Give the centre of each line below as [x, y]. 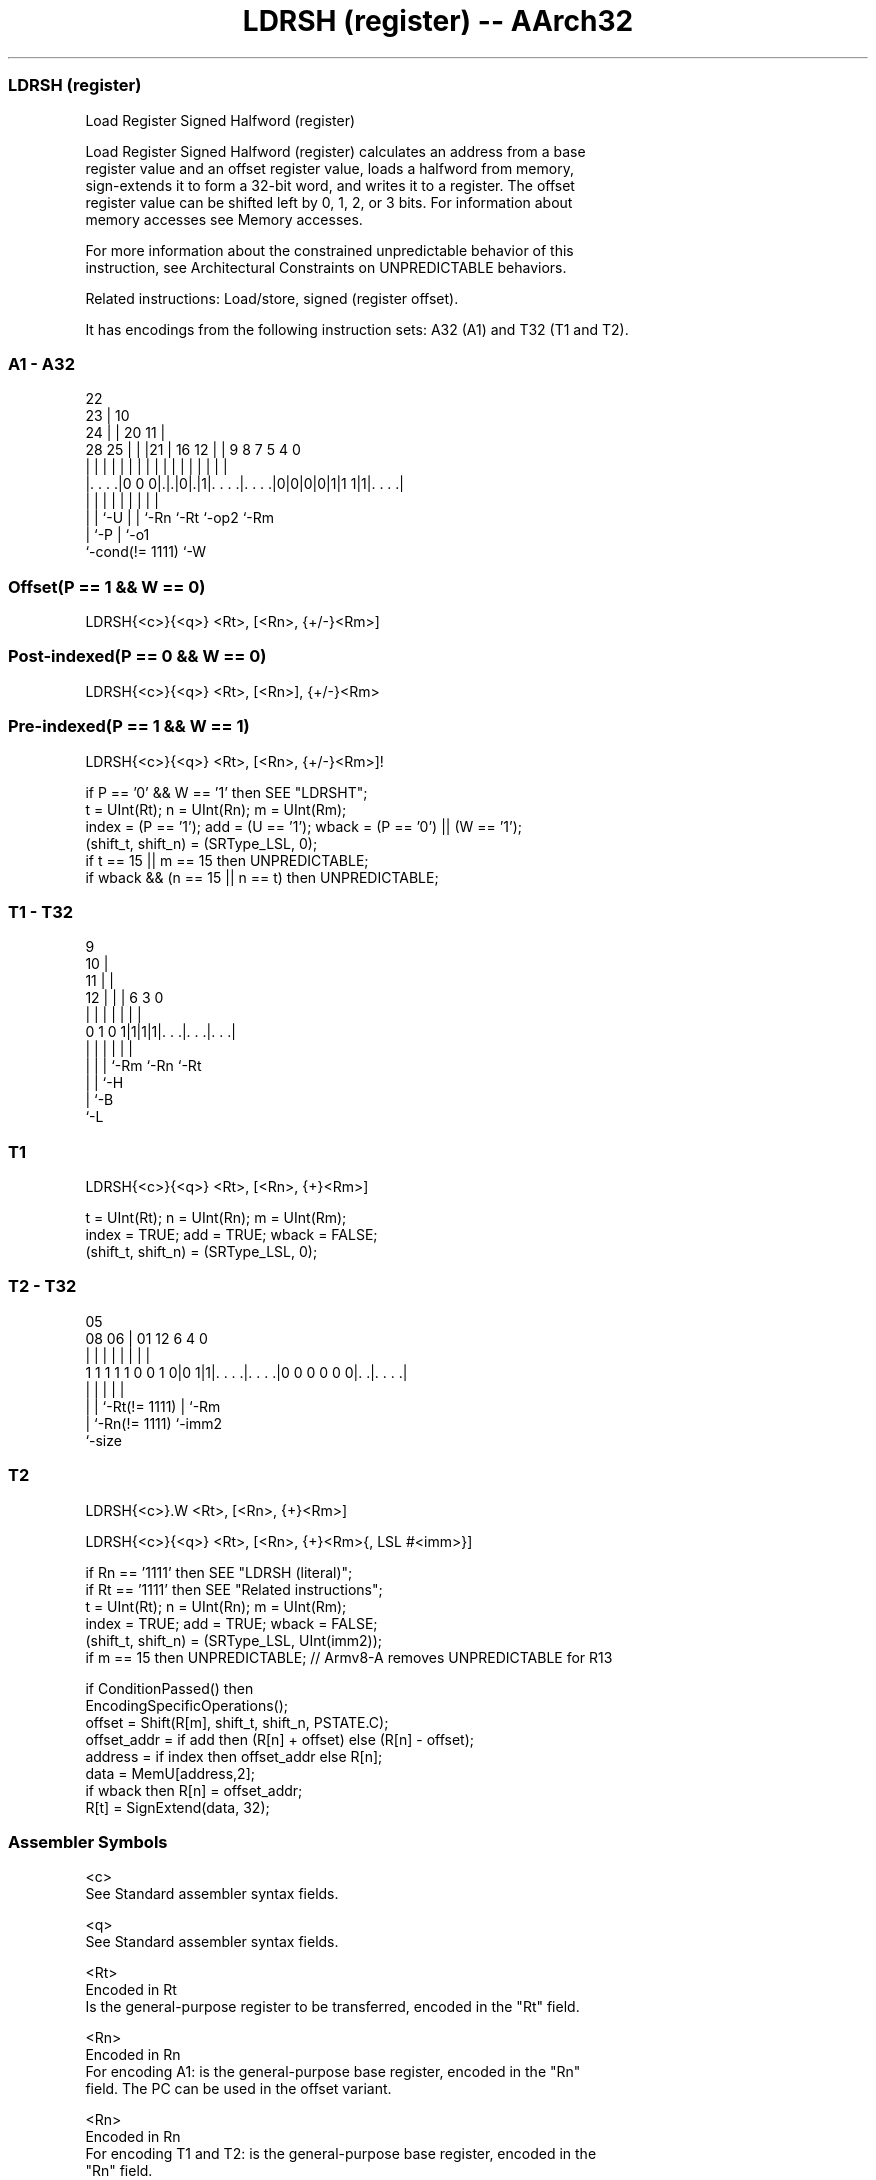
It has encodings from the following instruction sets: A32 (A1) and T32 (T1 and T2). [357, 329]
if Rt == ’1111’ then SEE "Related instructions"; [234, 1589]
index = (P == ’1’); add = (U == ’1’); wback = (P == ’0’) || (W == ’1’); [304, 826]
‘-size [103, 1440]
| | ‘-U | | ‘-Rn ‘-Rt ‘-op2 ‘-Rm [180, 518]
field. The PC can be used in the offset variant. [238, 2089]
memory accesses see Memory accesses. [224, 219]
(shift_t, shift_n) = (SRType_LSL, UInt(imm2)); [234, 1640]
